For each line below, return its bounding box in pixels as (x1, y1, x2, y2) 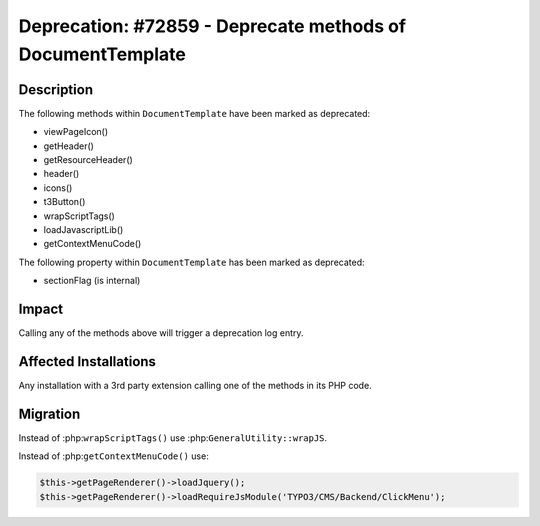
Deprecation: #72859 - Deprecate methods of (18, 15, 407, 37)
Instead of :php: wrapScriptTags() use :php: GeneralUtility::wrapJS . (18, 431, 328, 444)
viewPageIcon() (43, 126, 109, 138)
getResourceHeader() (43, 154, 134, 166)
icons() (43, 181, 73, 194)
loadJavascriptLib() (43, 223, 124, 235)
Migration (18, 405, 81, 422)
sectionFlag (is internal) (43, 275, 141, 287)
